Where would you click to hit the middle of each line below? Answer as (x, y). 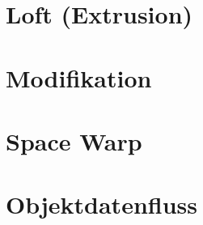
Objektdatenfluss (101, 204)
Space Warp (74, 140)
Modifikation (79, 77)
